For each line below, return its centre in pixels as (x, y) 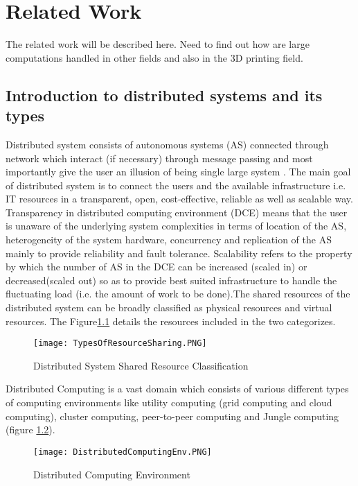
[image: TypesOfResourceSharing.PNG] (120, 344)
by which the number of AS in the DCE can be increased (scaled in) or (156, 267)
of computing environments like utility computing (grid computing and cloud (169, 402)
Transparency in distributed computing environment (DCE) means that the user (177, 212)
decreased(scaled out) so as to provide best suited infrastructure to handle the (171, 280)
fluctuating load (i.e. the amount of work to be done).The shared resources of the (178, 294)
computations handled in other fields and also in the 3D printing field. (154, 57)
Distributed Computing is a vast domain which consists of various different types (177, 389)
